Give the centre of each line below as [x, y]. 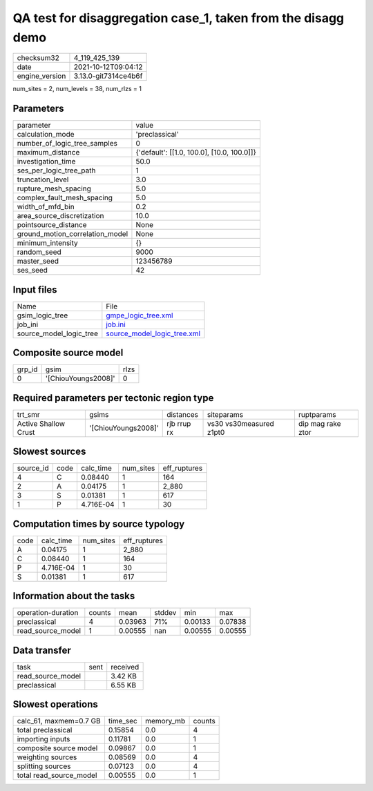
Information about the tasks [74, 596]
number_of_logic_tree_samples [67, 144]
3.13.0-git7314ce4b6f [108, 76]
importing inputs [44, 739]
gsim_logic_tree [42, 315]
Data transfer [42, 650]
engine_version [41, 76]
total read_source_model [57, 775]
